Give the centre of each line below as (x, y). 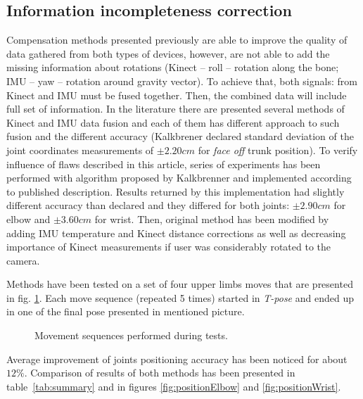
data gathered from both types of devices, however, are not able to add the (168, 53)
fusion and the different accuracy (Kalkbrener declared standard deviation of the (180, 136)
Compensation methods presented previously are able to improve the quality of (177, 40)
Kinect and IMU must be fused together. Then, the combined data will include (177, 95)
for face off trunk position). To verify (278, 150)
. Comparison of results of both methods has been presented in (160, 373)
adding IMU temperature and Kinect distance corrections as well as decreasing (176, 233)
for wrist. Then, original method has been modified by (212, 218)
